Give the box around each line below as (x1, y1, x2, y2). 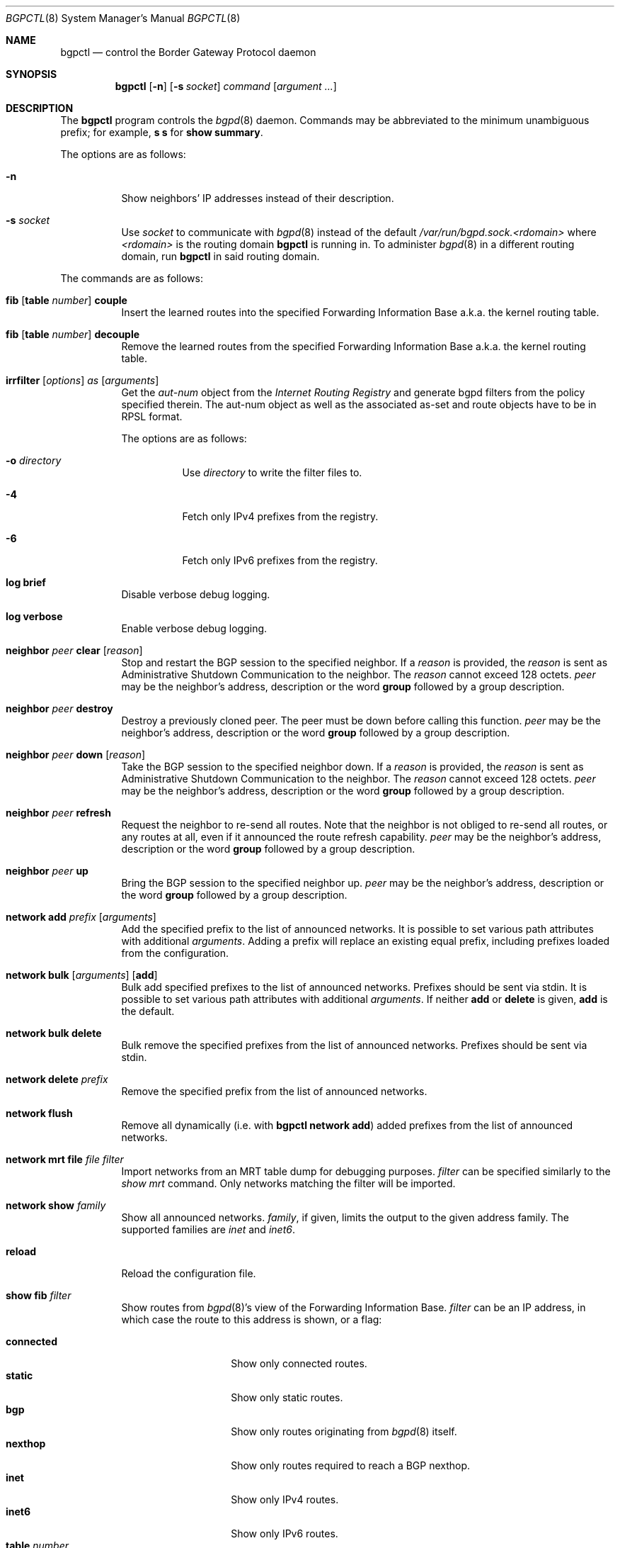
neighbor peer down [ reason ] (6, 748, 146, 761)
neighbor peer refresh (6, 807, 111, 819)
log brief (6, 576, 46, 588)
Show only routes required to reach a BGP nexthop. (231, 1459, 471, 1471)
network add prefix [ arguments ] (6, 911, 156, 923)
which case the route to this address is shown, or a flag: (121, 1313, 382, 1325)
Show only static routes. (231, 1391, 343, 1403)
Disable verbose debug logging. (121, 588, 270, 600)
